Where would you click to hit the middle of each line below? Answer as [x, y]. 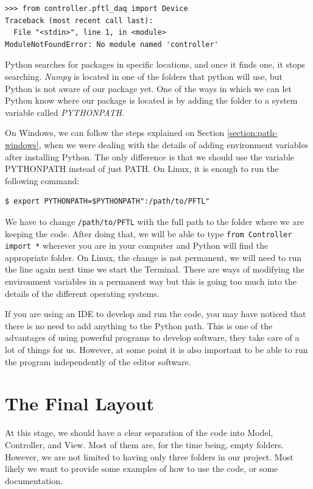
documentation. [34, 480]
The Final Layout [79, 403]
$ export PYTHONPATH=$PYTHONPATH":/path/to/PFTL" [107, 202]
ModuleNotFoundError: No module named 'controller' [112, 44]
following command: [42, 180]
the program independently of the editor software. [98, 361]
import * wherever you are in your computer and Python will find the [137, 245]
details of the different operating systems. [82, 293]
